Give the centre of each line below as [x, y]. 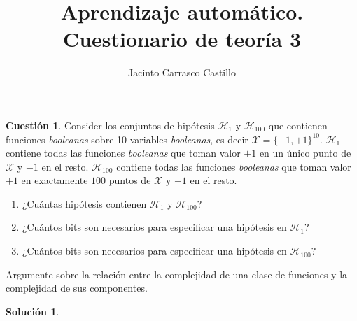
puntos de [130, 180]
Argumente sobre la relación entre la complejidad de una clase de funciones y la [177, 274]
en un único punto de [305, 153]
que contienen [298, 125]
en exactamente [55, 180]
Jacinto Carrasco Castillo [182, 72]
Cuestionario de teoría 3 [182, 39]
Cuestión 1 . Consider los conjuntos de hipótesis [110, 125]
